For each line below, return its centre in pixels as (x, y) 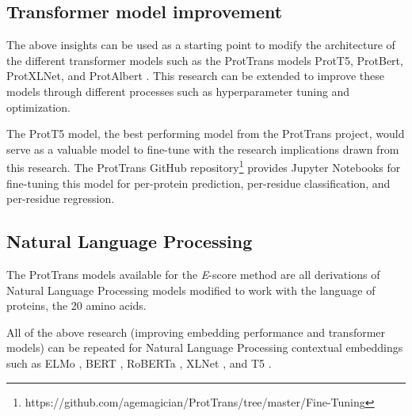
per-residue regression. (61, 198)
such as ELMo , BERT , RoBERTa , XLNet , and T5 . (139, 363)
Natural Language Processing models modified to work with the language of (191, 290)
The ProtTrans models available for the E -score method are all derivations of (193, 274)
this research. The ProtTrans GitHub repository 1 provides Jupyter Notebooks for (204, 166)
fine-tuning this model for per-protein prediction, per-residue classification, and (198, 183)
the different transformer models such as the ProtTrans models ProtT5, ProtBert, (205, 60)
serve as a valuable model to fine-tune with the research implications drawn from (203, 149)
